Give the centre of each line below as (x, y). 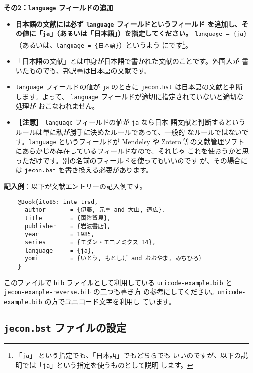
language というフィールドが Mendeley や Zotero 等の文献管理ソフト (136, 141)
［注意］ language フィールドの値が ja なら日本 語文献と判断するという (130, 122)
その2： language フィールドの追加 (59, 7)
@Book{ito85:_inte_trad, (58, 202)
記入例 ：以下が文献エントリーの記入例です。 (75, 186)
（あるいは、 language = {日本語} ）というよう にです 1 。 (104, 44)
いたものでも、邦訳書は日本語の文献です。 (83, 70)
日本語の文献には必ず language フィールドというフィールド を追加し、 (128, 24)
